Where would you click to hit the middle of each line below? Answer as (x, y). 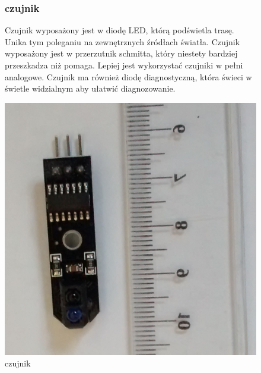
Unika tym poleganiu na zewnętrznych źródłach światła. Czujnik (122, 41)
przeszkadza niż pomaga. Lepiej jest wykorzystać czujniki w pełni (124, 65)
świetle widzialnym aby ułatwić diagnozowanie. (90, 88)
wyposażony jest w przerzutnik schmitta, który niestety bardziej (121, 53)
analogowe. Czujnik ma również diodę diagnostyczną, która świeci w (128, 76)
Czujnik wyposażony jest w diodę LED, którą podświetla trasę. (120, 30)
